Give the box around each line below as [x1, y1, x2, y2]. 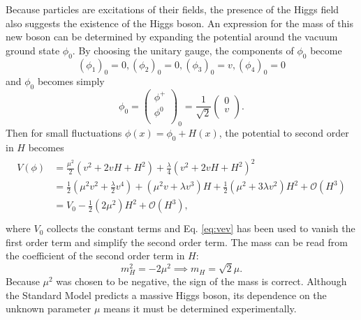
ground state [6, 43, 60, 57]
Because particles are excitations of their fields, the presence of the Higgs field [6, 2, 339, 16]
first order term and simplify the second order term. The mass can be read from [6, 234, 348, 249]
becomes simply [37, 74, 105, 89]
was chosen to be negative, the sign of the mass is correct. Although [56, 274, 347, 289]
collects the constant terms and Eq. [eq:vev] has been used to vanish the [47, 221, 355, 236]
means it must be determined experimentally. [103, 301, 297, 316]
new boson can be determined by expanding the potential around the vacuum [6, 29, 338, 44]
